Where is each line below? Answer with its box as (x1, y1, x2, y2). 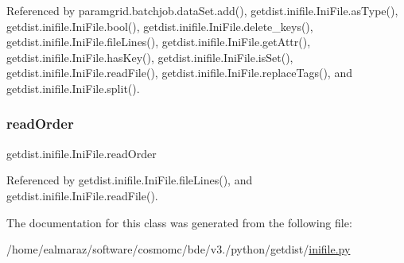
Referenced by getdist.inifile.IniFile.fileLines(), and (6, 172, 253, 188)
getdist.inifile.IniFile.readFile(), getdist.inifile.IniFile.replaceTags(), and (6, 64, 352, 81)
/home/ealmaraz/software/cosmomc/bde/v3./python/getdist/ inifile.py (6, 241, 351, 257)
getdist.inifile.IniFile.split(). (6, 79, 140, 96)
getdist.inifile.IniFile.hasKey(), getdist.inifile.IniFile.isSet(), (6, 48, 293, 65)
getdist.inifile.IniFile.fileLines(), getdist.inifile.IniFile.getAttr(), (6, 33, 311, 50)
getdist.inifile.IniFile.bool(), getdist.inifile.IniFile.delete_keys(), (6, 17, 313, 34)
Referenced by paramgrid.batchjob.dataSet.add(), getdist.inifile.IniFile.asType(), (6, 2, 398, 18)
